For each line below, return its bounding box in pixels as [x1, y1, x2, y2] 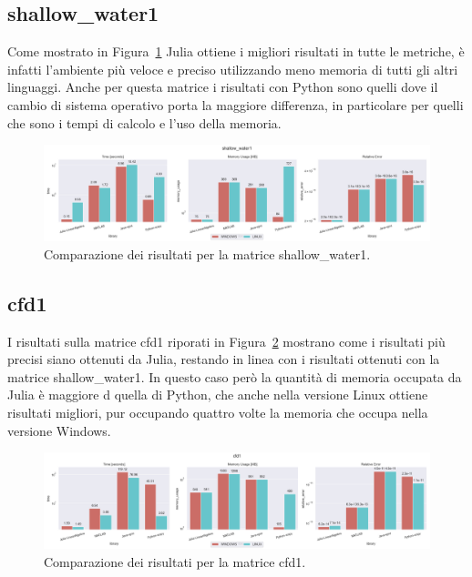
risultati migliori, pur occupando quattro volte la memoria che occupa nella [7, 402, 428, 421]
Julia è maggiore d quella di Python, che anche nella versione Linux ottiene [7, 385, 428, 404]
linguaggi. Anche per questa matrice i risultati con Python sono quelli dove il [7, 77, 438, 96]
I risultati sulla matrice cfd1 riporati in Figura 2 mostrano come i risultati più [7, 331, 446, 350]
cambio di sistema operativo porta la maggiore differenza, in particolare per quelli [7, 95, 464, 114]
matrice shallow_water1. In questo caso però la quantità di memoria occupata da [7, 367, 462, 386]
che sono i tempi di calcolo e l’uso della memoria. [7, 113, 282, 132]
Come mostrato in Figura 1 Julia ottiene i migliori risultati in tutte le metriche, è [7, 42, 465, 61]
